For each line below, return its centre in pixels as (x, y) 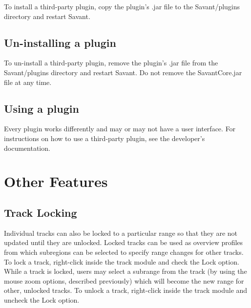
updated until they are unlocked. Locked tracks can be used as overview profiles (124, 242)
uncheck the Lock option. (42, 299)
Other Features (56, 181)
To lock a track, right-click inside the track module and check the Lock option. (122, 261)
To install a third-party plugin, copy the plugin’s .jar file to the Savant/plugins (122, 6)
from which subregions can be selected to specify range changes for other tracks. (124, 252)
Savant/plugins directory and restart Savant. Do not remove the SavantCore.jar (123, 72)
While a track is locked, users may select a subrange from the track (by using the (125, 271)
